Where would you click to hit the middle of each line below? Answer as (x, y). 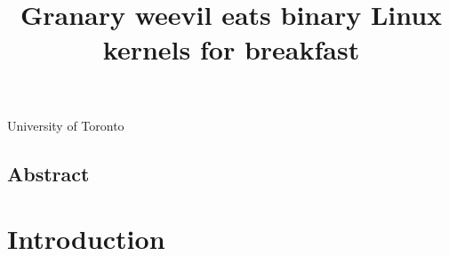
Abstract (48, 173)
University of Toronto (66, 125)
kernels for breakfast (231, 49)
